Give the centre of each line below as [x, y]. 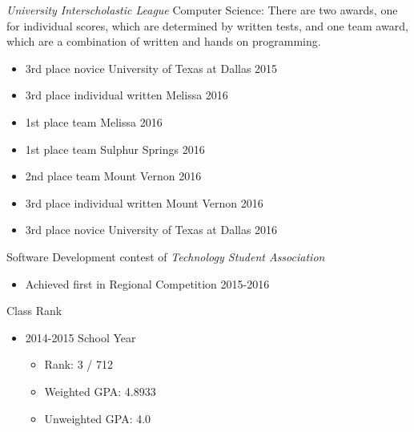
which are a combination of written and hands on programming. [164, 41]
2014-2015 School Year [80, 337]
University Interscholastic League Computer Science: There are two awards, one [202, 10]
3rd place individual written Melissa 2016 [127, 95]
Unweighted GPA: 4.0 [98, 418]
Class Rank [34, 311]
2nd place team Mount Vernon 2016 [113, 176]
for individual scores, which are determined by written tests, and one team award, [207, 25]
